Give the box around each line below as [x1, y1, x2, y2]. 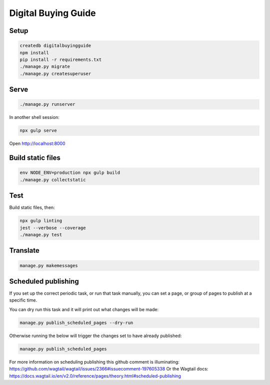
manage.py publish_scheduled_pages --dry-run [19, 320, 133, 326]
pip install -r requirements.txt [19, 56, 102, 62]
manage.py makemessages [19, 263, 78, 268]
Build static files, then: [9, 205, 55, 211]
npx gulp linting [19, 218, 62, 224]
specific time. [9, 297, 37, 303]
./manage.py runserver [19, 101, 75, 107]
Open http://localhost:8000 [9, 140, 65, 147]
